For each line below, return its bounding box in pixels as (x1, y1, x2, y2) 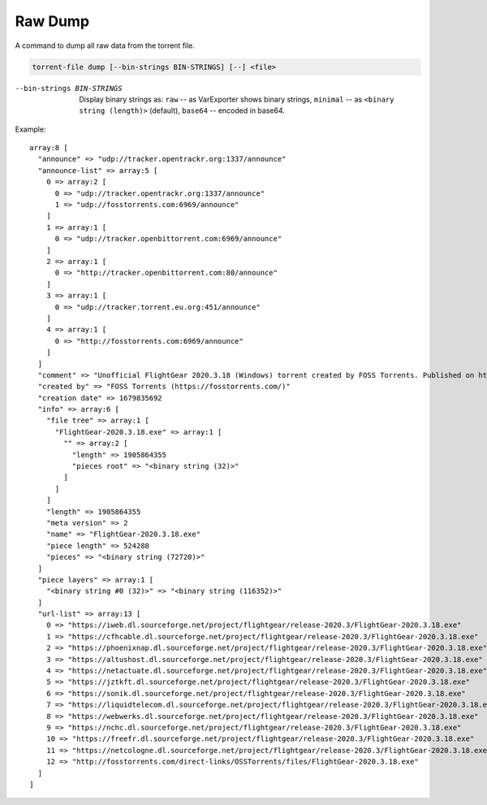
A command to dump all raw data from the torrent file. (15, 41, 195, 50)
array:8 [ (29, 143, 68, 153)
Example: (15, 124, 46, 134)
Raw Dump (15, 12, 89, 30)
